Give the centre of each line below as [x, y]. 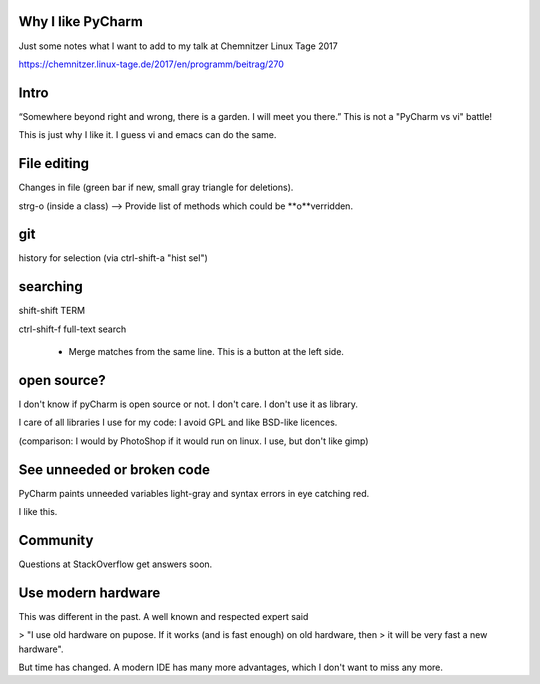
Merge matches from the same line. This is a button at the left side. [206, 352]
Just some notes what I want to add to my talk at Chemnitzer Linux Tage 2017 [178, 46]
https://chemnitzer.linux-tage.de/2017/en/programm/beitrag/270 [151, 64]
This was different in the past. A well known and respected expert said [163, 616]
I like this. [38, 512]
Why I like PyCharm [81, 21]
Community [56, 540]
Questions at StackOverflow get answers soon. [115, 564]
